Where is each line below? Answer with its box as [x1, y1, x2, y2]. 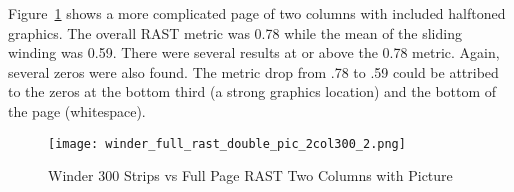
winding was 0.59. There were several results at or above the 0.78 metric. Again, [8, 42, 500, 63]
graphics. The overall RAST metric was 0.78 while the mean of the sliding [8, 22, 462, 43]
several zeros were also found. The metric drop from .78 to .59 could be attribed [8, 61, 499, 82]
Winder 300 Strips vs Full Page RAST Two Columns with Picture [48, 165, 453, 186]
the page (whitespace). [8, 100, 146, 121]
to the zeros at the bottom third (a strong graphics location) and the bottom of [8, 81, 497, 102]
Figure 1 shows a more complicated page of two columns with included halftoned [8, 3, 506, 23]
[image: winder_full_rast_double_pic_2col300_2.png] [48, 136, 406, 151]
